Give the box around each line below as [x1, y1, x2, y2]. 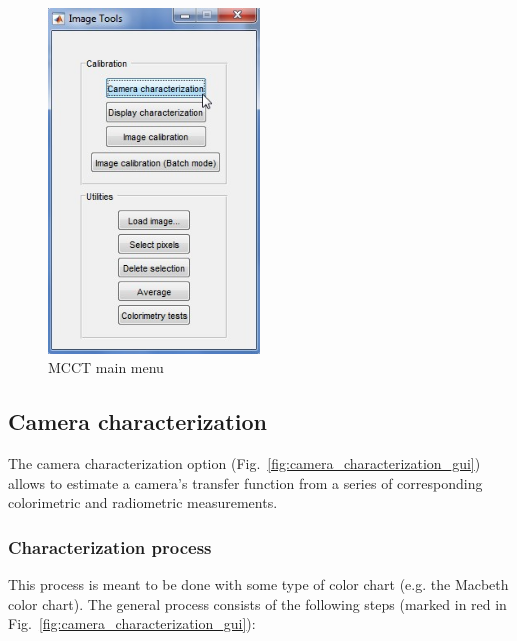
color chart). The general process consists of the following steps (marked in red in [8, 593, 507, 614]
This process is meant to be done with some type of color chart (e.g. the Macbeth [8, 574, 509, 595]
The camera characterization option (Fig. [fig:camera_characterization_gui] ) [8, 453, 481, 474]
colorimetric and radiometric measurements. [8, 492, 278, 513]
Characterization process [8, 534, 212, 559]
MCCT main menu [48, 357, 164, 378]
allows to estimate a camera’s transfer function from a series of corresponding [8, 472, 483, 493]
